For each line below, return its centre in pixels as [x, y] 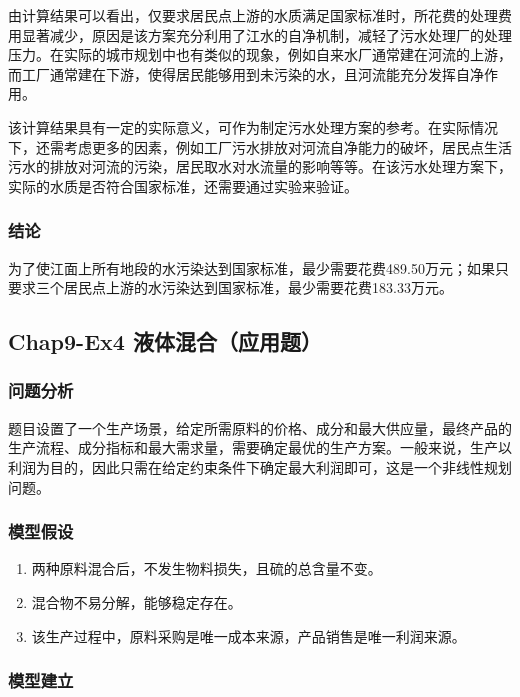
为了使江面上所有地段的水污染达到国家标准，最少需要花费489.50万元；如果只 [258, 267]
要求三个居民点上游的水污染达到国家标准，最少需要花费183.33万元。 [230, 287]
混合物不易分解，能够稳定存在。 [136, 601]
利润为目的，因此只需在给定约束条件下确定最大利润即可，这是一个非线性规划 [260, 466]
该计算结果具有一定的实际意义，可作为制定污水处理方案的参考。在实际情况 [253, 126]
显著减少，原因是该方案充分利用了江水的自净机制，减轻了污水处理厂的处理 [266, 34]
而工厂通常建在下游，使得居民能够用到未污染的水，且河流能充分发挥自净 [246, 73]
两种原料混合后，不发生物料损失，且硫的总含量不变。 [206, 568]
